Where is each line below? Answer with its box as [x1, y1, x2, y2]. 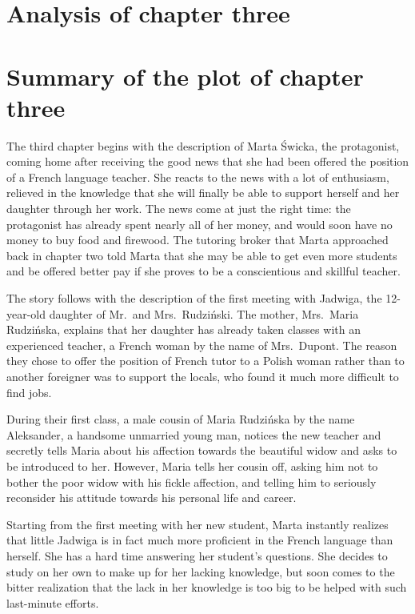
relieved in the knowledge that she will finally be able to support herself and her [6, 184, 400, 201]
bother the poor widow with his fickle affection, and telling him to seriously [6, 473, 377, 490]
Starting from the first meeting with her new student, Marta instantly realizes [6, 516, 389, 532]
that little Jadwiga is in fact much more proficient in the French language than [6, 532, 393, 548]
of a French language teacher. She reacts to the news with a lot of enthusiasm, [6, 168, 389, 185]
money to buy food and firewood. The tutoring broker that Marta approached [6, 231, 389, 248]
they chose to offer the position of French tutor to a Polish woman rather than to [6, 352, 405, 369]
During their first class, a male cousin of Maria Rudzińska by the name [6, 411, 355, 427]
